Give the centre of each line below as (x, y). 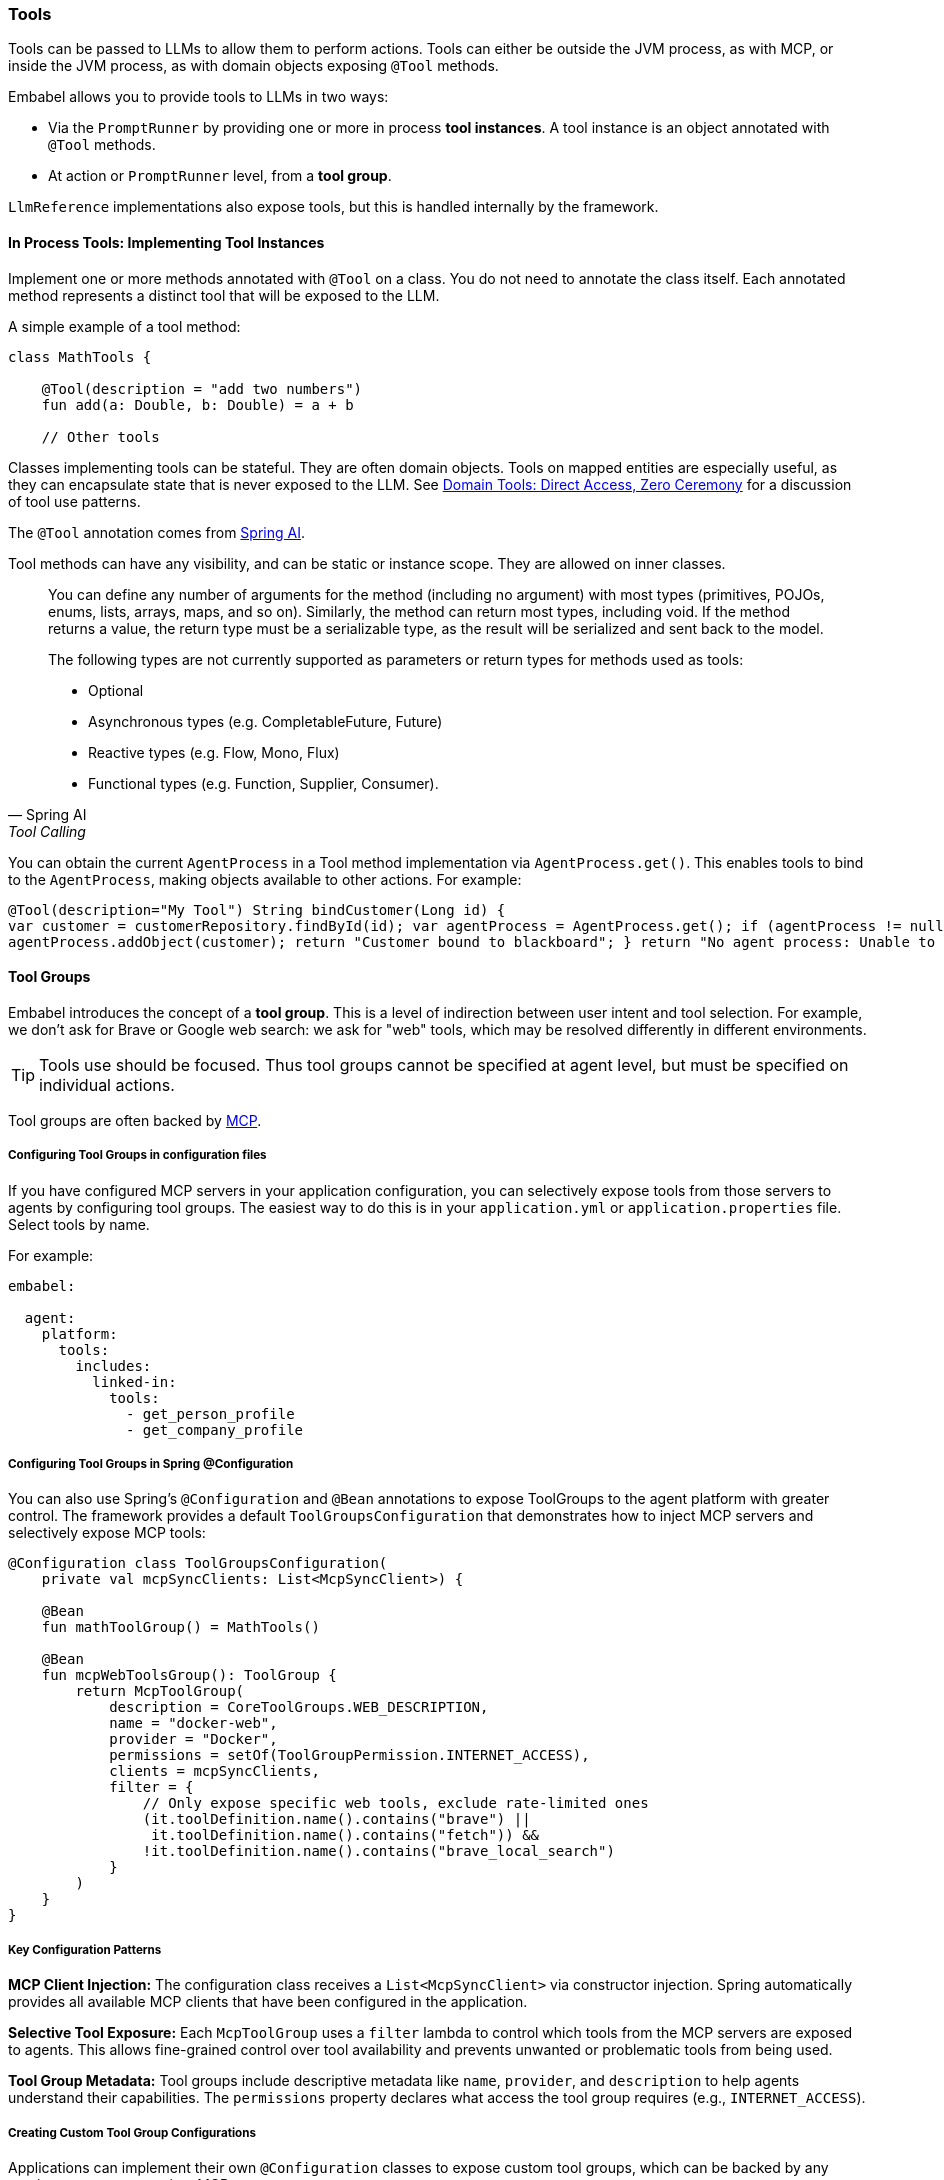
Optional (116, 690)
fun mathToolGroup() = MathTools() (180, 1627)
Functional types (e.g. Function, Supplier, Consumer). (263, 783)
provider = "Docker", (193, 1739)
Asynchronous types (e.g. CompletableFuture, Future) (265, 721)
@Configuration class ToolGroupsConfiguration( (198, 1563)
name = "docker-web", (193, 1723)
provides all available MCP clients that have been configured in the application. (268, 2002)
